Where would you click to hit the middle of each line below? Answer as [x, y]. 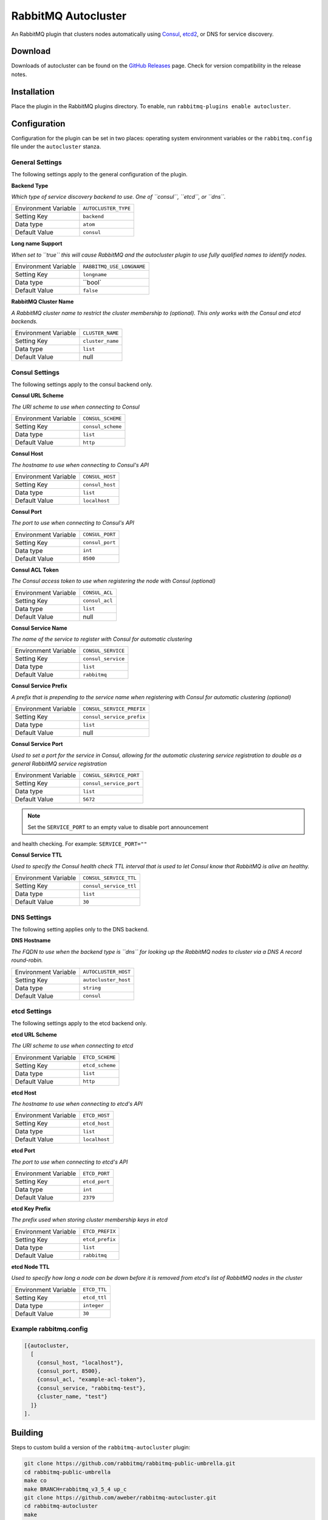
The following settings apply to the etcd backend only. [79, 1023]
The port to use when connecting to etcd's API [70, 1162]
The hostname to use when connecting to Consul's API [80, 465]
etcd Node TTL [30, 1266]
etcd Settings [31, 1011]
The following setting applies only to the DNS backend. [80, 930]
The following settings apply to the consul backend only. [82, 385]
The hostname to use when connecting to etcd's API [77, 1104]
